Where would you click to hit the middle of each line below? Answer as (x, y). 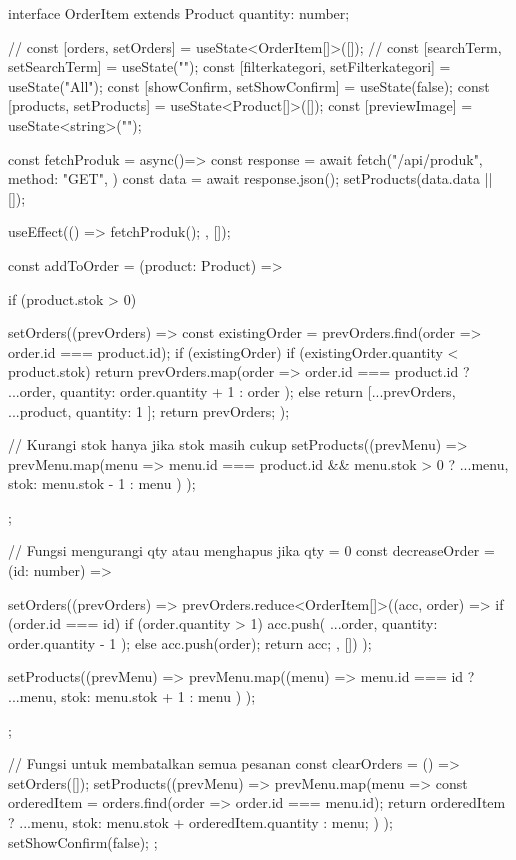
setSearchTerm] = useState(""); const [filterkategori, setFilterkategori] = (229, 66)
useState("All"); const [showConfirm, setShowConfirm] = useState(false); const (249, 85)
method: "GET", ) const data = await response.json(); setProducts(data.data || (250, 178)
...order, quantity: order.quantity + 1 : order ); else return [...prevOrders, (232, 390)
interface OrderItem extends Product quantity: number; (179, 13)
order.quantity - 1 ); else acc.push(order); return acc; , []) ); (190, 642)
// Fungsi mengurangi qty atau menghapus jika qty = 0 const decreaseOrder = (251, 550)
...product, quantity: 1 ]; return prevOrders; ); (149, 410)
